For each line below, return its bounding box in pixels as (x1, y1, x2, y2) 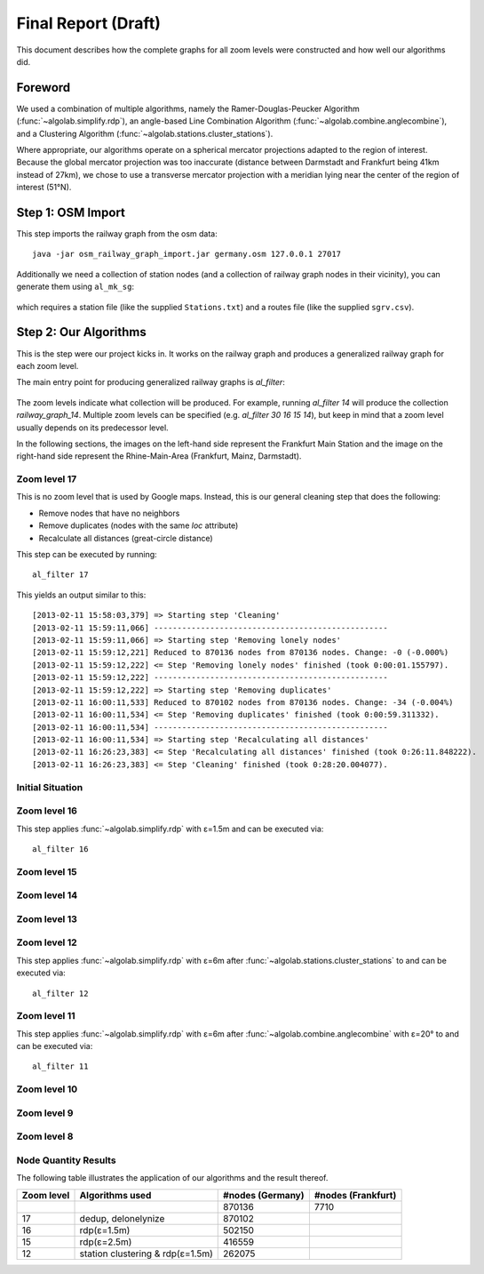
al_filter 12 (32, 988, 89, 998)
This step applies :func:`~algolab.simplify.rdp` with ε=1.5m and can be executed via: (16, 823, 324, 834)
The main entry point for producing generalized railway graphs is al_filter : (16, 377, 286, 388)
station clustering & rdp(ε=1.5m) (79, 1247, 213, 1260)
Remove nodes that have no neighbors (38, 508, 180, 518)
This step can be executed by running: (16, 549, 157, 559)
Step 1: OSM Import (16, 205, 126, 220)
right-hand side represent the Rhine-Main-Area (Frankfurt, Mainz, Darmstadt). (16, 451, 302, 461)
